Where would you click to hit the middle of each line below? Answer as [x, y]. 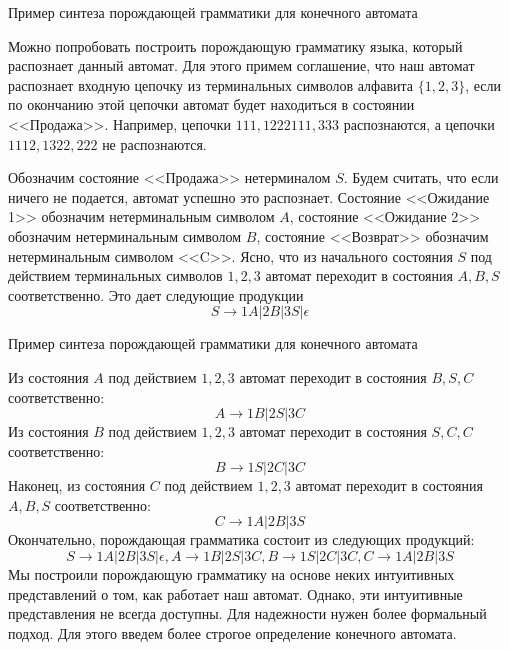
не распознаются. [154, 143]
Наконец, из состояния [77, 485]
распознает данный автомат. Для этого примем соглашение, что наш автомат [241, 65]
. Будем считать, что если [421, 177]
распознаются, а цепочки [419, 123]
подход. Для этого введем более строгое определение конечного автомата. [232, 632]
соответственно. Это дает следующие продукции [156, 294]
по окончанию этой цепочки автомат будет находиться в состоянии [211, 104]
